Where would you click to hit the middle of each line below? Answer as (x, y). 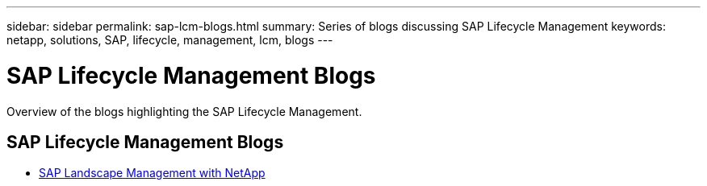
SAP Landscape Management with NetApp (152, 173)
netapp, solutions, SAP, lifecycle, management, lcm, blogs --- (170, 40)
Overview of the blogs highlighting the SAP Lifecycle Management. (184, 111)
